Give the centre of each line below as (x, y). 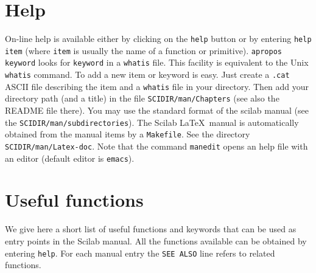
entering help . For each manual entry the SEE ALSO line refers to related (140, 253)
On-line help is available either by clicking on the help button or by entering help (158, 39)
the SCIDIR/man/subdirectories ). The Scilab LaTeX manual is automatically (152, 122)
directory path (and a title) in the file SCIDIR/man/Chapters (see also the (142, 98)
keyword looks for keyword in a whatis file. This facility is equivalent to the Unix (157, 62)
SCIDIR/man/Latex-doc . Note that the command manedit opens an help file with (156, 146)
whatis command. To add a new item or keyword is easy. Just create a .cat (147, 74)
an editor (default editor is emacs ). (70, 158)
